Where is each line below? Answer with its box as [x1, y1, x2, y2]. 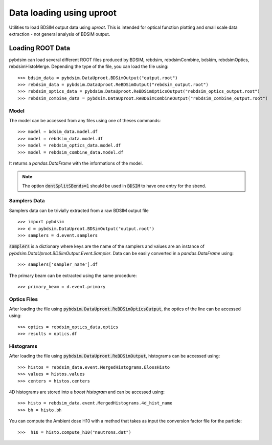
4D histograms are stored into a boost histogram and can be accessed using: [9, 389, 165, 395]
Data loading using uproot [9, 7, 117, 18]
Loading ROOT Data [9, 44, 70, 52]
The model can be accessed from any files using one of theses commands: [9, 117, 161, 123]
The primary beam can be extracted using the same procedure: [9, 273, 137, 278]
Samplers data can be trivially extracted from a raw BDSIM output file [9, 208, 149, 213]
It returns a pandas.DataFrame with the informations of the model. [9, 160, 143, 166]
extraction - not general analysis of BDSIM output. [9, 31, 110, 37]
